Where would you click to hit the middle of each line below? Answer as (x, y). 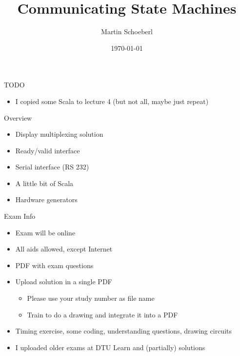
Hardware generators (46, 199)
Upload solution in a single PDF (64, 282)
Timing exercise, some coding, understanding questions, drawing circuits (123, 331)
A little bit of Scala (44, 183)
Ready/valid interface (48, 150)
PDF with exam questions (54, 265)
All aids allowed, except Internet (64, 249)
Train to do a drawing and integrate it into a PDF (102, 314)
